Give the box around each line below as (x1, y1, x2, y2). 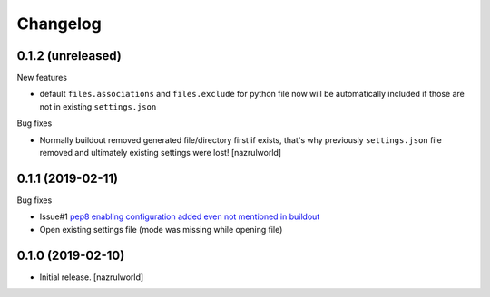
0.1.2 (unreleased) (16, 48, 122, 63)
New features (16, 72, 68, 83)
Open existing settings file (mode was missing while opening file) (39, 224, 283, 235)
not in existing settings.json (39, 101, 157, 112)
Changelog (16, 14, 102, 34)
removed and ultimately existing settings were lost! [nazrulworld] (39, 148, 281, 158)
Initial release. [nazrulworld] (39, 272, 144, 283)
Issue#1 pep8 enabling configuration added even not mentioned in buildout (39, 211, 320, 222)
